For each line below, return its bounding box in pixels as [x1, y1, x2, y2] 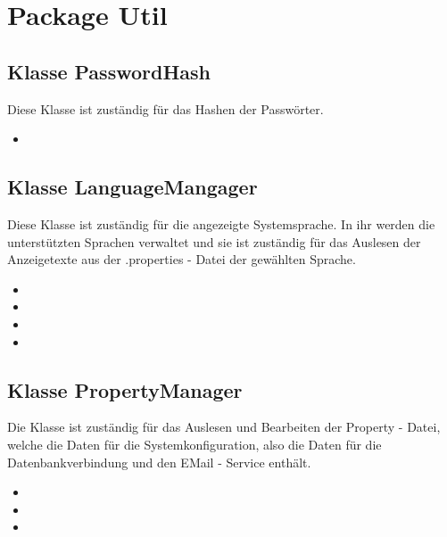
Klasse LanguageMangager [7, 173, 258, 201]
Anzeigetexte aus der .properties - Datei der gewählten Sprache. [7, 250, 356, 268]
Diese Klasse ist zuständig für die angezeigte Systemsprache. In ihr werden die [7, 214, 435, 233]
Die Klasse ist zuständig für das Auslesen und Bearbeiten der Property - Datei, [7, 417, 441, 436]
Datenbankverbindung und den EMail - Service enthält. [7, 452, 311, 471]
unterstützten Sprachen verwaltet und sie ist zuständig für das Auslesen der [7, 232, 421, 251]
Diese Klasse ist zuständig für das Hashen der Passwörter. [7, 99, 324, 118]
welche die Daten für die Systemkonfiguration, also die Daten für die [7, 434, 382, 453]
